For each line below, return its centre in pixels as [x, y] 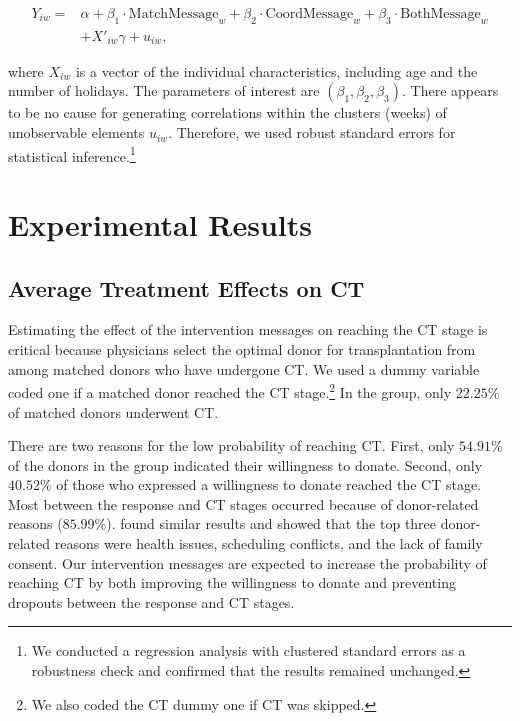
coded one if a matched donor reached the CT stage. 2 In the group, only [230, 390]
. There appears [450, 90]
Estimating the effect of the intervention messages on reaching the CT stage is [248, 329]
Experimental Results [160, 224]
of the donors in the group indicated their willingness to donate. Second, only [245, 464]
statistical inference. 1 [72, 154]
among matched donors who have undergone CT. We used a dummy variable [244, 368]
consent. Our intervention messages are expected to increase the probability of [247, 562]
